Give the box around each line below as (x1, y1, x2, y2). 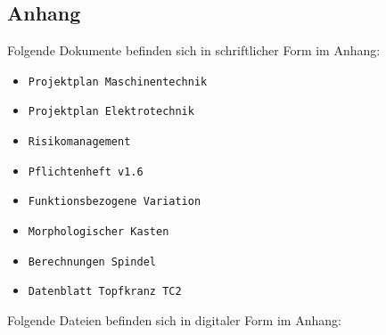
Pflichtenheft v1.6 (28, 165, 144, 178)
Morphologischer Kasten (28, 225, 169, 239)
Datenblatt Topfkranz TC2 (28, 285, 182, 298)
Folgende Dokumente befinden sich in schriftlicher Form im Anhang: (7, 41, 381, 60)
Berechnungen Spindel (28, 255, 156, 268)
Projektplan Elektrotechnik (28, 105, 194, 118)
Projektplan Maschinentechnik (28, 75, 208, 88)
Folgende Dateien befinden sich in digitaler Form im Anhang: (7, 311, 341, 330)
